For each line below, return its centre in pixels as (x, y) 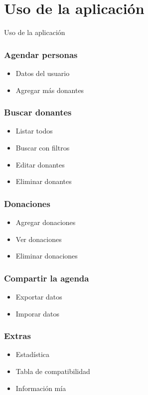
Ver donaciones (39, 239)
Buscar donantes (38, 112)
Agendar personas (41, 54)
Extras (17, 336)
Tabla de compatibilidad (53, 371)
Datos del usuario (43, 73)
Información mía (41, 388)
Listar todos (34, 131)
